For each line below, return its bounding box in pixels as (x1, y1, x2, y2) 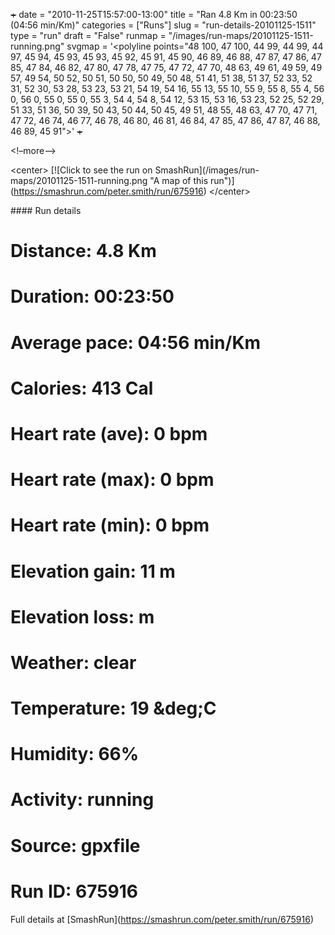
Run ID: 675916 (10, 880, 138, 903)
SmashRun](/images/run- (154, 164, 260, 176)
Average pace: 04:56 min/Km (10, 331, 262, 354)
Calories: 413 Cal (10, 377, 154, 399)
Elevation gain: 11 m (10, 560, 176, 583)
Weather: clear (10, 651, 137, 674)
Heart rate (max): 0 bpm (10, 469, 215, 491)
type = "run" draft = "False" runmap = (10, 30, 167, 41)
